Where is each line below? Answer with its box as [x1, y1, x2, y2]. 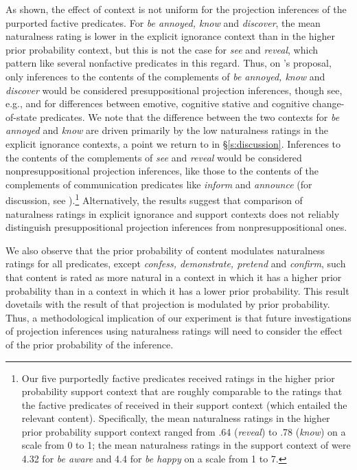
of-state [5, 109, 37, 124]
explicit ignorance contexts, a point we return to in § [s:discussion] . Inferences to [5, 136, 341, 150]
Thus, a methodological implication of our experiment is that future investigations [5, 310, 352, 324]
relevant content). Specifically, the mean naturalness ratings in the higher [21, 411, 330, 425]
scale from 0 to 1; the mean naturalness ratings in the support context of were [21, 438, 351, 452]
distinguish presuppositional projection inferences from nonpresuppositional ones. [5, 220, 347, 234]
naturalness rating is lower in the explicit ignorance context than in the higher [5, 29, 335, 43]
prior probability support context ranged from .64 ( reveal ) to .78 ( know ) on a [21, 424, 346, 438]
